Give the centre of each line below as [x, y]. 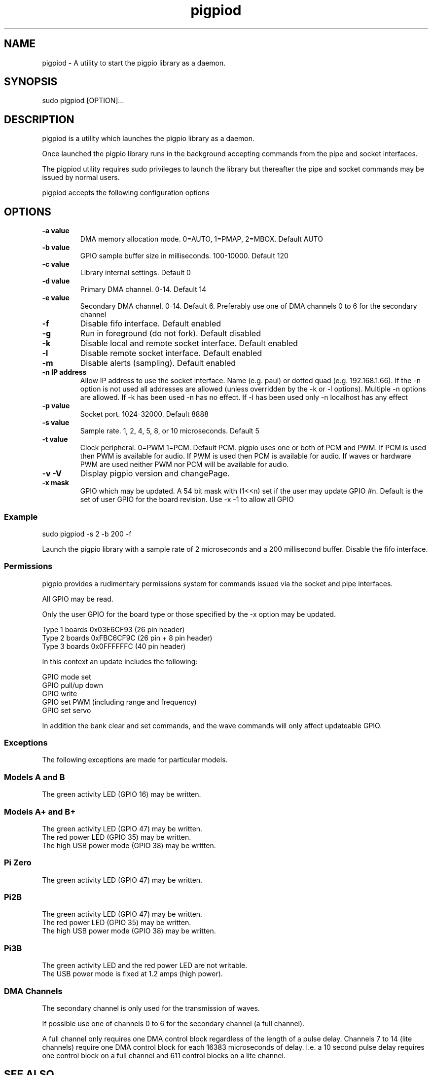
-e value [56, 298]
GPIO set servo [67, 710]
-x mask [55, 483]
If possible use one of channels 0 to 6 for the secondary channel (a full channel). [173, 1023]
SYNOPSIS [31, 82]
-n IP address [64, 372]
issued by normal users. [81, 178]
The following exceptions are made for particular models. [135, 760]
